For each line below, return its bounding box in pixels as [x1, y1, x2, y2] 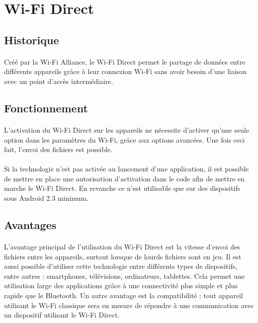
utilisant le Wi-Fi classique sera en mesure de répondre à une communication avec [4, 300, 254, 310]
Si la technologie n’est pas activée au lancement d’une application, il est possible [4, 163, 249, 174]
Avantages [4, 217, 57, 233]
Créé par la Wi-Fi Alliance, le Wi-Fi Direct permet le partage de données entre [4, 56, 246, 67]
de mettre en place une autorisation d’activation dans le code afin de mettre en [4, 173, 245, 183]
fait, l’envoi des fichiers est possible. [4, 144, 113, 155]
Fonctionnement [4, 100, 88, 115]
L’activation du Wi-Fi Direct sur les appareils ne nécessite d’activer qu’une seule [4, 124, 250, 135]
